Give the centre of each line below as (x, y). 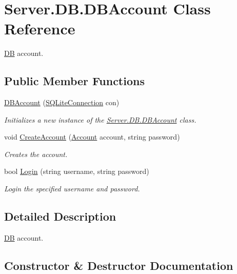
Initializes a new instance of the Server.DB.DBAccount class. (100, 119)
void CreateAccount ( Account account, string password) (92, 137)
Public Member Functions (74, 81)
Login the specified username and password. (72, 189)
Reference (40, 28)
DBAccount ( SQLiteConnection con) (62, 102)
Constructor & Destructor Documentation (119, 265)
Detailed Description (60, 216)
